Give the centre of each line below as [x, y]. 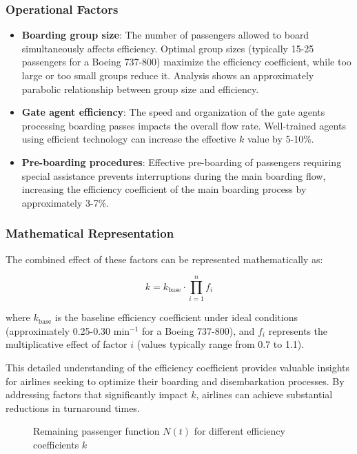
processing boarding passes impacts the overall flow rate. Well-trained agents [184, 125]
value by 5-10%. [280, 139]
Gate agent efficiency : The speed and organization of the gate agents [173, 112]
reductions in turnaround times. [73, 407]
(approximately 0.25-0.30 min [68, 330]
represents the [298, 330]
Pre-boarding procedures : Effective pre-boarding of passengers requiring [182, 162]
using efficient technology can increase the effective [129, 139]
